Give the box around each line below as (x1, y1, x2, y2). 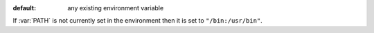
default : (12, 4, 37, 12)
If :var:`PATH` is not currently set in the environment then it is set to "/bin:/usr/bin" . (12, 16, 262, 25)
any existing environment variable (67, 4, 164, 12)
